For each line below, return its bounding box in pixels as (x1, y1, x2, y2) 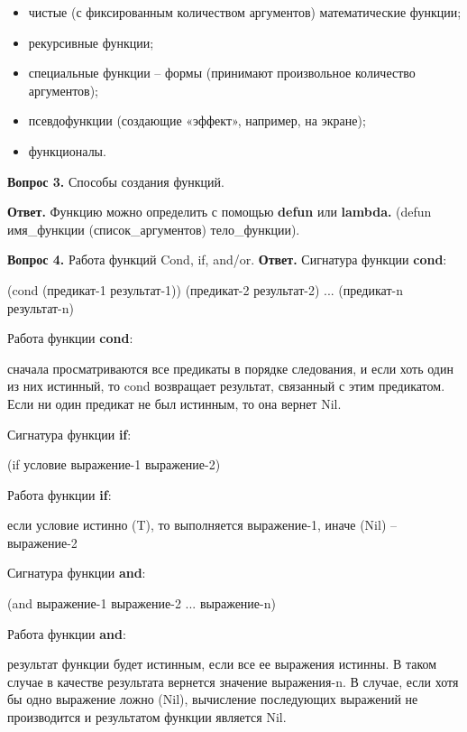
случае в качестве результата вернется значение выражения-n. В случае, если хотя (7, 672, 459, 690)
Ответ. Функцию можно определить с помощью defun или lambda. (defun (7, 202, 432, 221)
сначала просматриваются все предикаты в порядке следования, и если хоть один (7, 358, 453, 377)
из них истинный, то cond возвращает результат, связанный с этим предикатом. (7, 376, 445, 395)
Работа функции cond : (7, 329, 133, 347)
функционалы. (28, 141, 106, 160)
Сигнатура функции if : (7, 424, 132, 443)
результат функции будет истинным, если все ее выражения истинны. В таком (7, 654, 437, 673)
